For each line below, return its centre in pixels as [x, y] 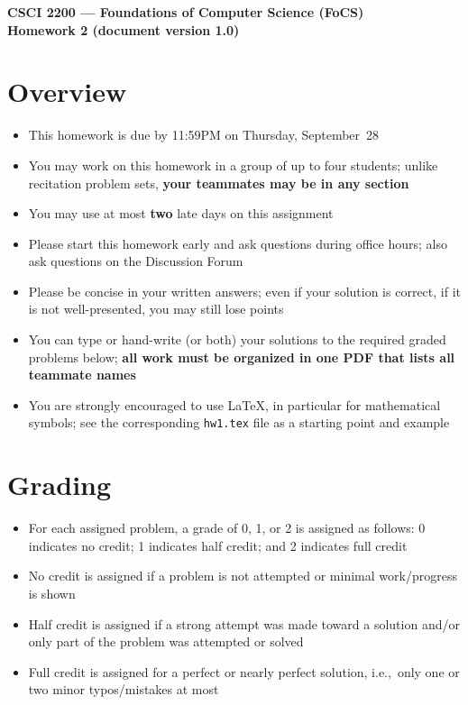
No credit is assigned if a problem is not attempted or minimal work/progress [243, 576]
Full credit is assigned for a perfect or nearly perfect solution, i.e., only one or [244, 671]
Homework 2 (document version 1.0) [124, 29]
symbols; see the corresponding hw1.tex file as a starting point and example [239, 422]
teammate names [82, 375]
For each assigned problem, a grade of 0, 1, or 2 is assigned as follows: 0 [227, 528]
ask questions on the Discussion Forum [136, 261]
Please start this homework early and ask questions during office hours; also [238, 243]
